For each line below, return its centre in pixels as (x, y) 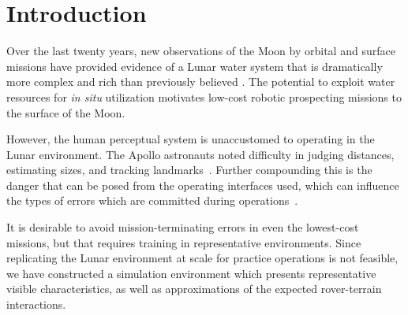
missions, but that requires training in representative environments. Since (184, 242)
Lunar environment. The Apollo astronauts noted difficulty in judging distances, (200, 154)
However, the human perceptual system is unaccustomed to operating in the (191, 139)
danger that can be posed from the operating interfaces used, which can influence (203, 185)
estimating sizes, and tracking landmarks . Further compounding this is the (189, 170)
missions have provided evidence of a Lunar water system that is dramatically (195, 66)
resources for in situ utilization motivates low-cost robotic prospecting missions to (204, 96)
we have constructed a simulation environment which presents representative (191, 273)
